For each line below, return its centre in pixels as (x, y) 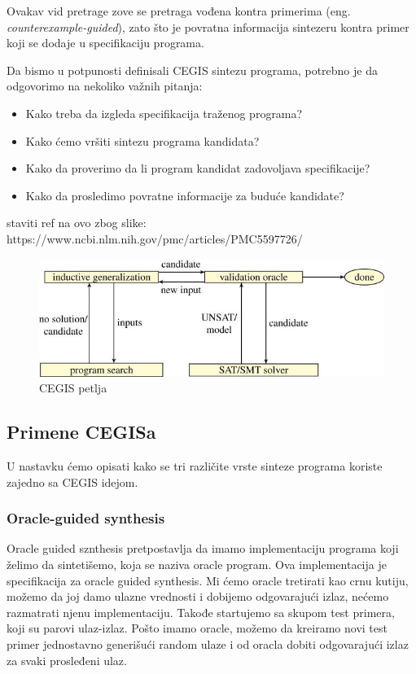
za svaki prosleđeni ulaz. (67, 660)
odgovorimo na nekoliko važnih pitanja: (105, 86)
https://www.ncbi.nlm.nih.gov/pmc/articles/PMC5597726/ (155, 238)
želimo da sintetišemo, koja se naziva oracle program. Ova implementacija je (197, 565)
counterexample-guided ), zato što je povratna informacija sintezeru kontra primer (208, 26)
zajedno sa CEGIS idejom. (72, 481)
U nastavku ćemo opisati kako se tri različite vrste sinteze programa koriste (195, 466)
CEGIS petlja (73, 388)
